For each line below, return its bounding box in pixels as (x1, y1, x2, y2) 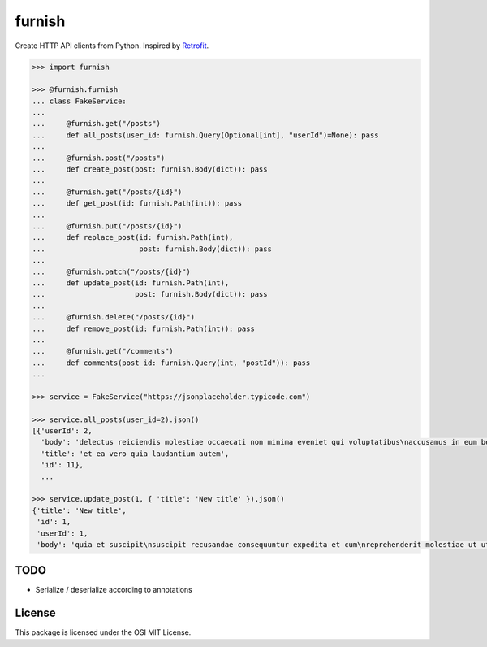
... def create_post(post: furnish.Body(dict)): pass (32, 165, 268, 174)
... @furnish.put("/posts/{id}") (32, 222, 183, 231)
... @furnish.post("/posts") (32, 153, 166, 163)
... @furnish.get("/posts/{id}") (32, 187, 183, 197)
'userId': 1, (37, 528, 88, 538)
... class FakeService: (32, 96, 127, 106)
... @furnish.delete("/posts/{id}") (32, 313, 195, 322)
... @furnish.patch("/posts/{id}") (32, 267, 191, 276)
